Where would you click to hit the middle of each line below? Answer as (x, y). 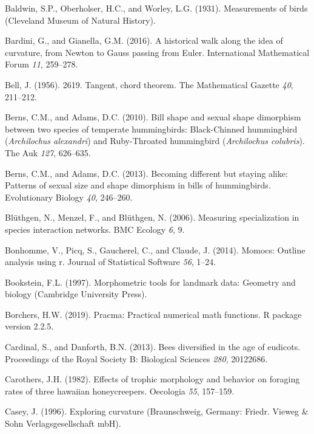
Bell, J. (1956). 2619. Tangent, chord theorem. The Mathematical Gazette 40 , (149, 84)
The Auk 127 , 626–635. (48, 152)
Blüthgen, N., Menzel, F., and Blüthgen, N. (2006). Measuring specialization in (152, 217)
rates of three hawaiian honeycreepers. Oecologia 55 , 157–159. (120, 391)
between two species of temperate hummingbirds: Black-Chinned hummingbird (151, 129)
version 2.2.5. (29, 326)
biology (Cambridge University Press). (76, 294)
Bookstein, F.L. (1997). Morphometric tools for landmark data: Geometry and (150, 282)
